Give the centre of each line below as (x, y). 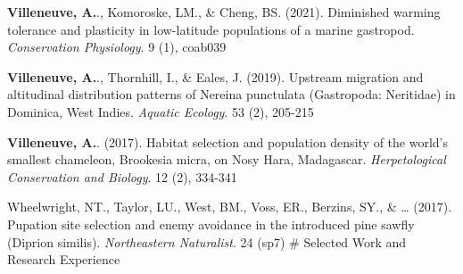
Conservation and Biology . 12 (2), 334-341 (122, 176)
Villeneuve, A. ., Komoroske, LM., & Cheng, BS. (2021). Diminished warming (224, 12)
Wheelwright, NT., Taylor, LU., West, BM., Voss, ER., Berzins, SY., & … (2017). (230, 207)
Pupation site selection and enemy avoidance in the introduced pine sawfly (211, 224)
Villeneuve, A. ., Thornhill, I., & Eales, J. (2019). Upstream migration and (215, 76)
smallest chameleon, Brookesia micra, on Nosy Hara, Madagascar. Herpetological (227, 159)
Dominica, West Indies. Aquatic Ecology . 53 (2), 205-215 (161, 111)
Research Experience (64, 259)
